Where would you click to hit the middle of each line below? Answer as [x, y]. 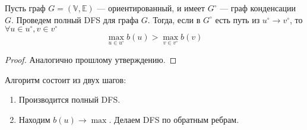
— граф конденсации [258, 8]
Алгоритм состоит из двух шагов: [66, 79]
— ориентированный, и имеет [151, 8]
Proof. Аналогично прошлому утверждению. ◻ [91, 59]
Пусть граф [25, 8]
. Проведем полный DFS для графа [75, 19]
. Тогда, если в [174, 19]
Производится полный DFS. [69, 99]
